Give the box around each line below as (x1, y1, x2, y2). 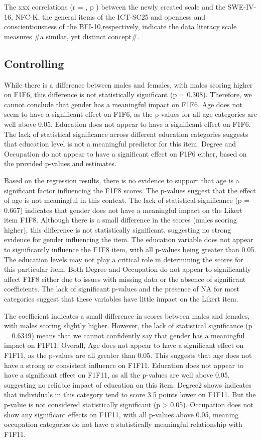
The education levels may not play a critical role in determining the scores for (4, 254, 243, 264)
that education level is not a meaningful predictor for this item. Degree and (4, 138, 236, 149)
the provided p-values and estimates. (4, 158, 116, 169)
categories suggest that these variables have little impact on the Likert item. (4, 293, 238, 304)
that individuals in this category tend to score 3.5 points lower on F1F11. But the (4, 389, 256, 400)
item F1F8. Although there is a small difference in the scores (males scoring (4, 214, 237, 225)
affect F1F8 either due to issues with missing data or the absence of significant (4, 273, 246, 284)
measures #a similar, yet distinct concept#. (4, 31, 140, 41)
